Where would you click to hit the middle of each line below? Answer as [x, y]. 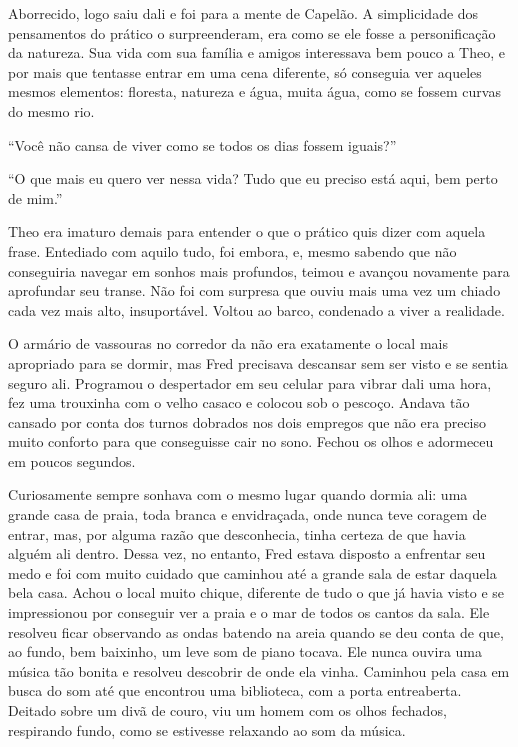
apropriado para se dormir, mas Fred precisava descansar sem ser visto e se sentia [258, 362]
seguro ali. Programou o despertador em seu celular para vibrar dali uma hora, [250, 382]
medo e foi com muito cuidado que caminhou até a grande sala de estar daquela [252, 572]
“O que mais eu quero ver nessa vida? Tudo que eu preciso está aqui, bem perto [253, 178]
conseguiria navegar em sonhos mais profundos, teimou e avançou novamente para [259, 270]
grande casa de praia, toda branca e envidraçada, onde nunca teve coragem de [247, 514]
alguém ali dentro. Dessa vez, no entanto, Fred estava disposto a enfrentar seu [247, 553]
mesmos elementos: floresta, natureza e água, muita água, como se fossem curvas [254, 91]
